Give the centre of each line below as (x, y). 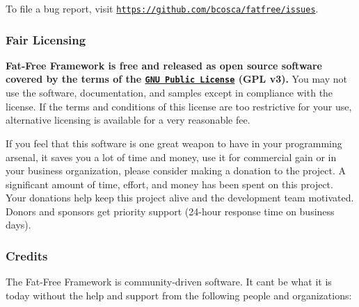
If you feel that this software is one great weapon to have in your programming (174, 143)
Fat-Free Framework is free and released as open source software (164, 65)
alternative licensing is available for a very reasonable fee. (128, 120)
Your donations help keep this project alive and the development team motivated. (180, 198)
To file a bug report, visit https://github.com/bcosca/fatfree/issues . (162, 8)
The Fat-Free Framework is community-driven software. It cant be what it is (169, 282)
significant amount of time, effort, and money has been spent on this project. (169, 184)
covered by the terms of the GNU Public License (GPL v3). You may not (176, 79)
